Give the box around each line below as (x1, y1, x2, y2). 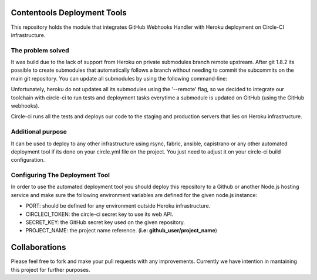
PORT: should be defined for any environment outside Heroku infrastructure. (25, 202, 211, 209)
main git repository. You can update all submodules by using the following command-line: (11, 75, 227, 82)
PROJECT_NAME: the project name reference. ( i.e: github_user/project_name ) (25, 227, 217, 234)
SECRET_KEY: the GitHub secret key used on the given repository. (25, 219, 185, 226)
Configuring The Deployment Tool (11, 171, 110, 179)
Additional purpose (11, 128, 67, 136)
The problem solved (11, 46, 69, 54)
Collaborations (11, 242, 66, 252)
